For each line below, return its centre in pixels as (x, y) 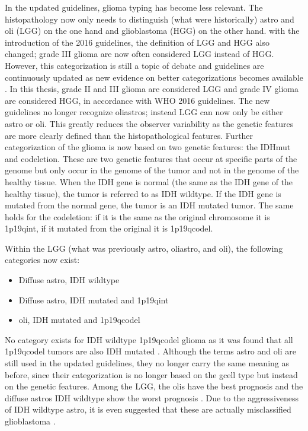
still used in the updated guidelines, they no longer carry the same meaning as (147, 363)
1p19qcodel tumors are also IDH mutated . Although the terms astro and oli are (150, 351)
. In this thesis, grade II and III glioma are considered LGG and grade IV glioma (152, 89)
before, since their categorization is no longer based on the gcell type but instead (151, 374)
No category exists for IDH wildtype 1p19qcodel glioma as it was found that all (149, 339)
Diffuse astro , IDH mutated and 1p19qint (94, 300)
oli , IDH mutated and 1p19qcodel (79, 320)
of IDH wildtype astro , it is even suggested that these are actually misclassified (148, 409)
